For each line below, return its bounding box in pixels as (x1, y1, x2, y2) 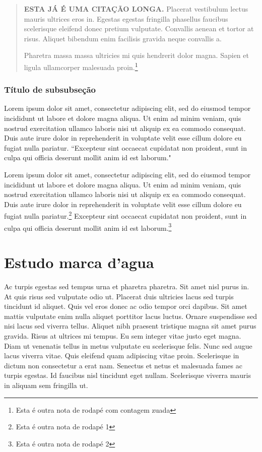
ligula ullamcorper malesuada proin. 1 (24, 60, 138, 72)
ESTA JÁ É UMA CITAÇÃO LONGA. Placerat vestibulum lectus (24, 4, 248, 14)
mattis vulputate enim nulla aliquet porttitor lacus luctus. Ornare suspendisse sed (4, 310, 257, 321)
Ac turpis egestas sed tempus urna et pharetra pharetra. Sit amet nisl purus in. (4, 281, 249, 291)
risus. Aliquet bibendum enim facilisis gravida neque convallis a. (24, 33, 222, 43)
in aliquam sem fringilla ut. (4, 379, 88, 390)
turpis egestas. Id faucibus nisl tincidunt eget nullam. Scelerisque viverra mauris (4, 370, 251, 380)
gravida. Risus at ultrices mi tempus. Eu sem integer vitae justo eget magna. (4, 330, 241, 341)
